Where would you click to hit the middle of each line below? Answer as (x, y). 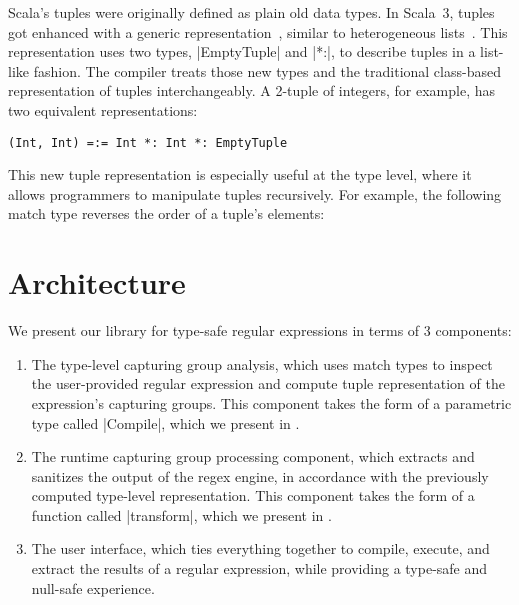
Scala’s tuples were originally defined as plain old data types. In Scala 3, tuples (251, 12)
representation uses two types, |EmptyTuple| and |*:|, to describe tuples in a (242, 51)
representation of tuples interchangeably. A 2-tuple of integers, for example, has (252, 90)
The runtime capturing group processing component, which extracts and (253, 456)
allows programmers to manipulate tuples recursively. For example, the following (255, 193)
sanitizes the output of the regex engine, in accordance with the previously (260, 475)
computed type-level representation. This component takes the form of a (253, 495)
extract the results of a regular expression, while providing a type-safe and (259, 568)
